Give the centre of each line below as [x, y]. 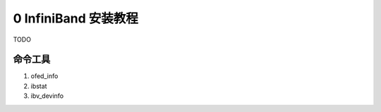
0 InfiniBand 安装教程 [76, 18]
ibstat [39, 86]
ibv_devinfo [47, 96]
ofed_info [44, 76]
